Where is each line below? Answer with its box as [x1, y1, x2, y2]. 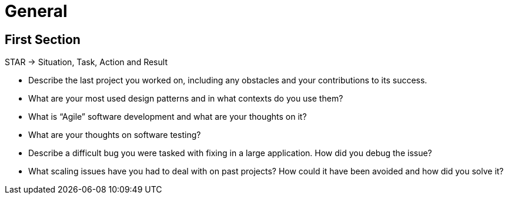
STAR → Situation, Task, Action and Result [5, 57, 168, 68]
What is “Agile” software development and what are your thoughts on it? [28, 112, 307, 122]
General [5, 1, 68, 21]
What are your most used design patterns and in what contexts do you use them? [28, 93, 343, 104]
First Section [5, 32, 81, 47]
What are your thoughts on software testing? [28, 130, 201, 140]
